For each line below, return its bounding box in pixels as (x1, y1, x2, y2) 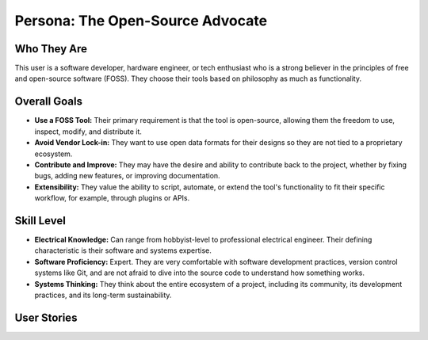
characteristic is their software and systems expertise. (34, 246, 212, 255)
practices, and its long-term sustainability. (34, 290, 172, 300)
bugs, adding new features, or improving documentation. (34, 171, 221, 181)
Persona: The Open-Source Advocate (14, 12, 268, 29)
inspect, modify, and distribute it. (34, 127, 143, 136)
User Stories (14, 311, 78, 324)
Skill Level (14, 214, 67, 227)
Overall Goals (14, 95, 83, 109)
